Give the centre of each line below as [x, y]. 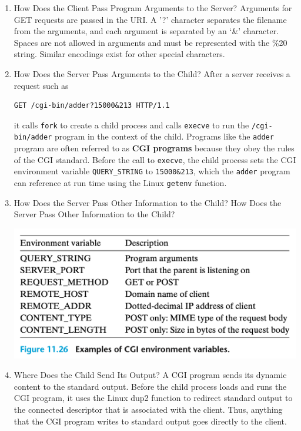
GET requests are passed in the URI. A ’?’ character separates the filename [150, 19]
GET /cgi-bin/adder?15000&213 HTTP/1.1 [92, 106]
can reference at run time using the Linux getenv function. [120, 182]
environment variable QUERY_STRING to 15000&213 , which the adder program [152, 171]
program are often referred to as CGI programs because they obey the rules [154, 148]
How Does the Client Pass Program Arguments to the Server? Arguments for [153, 8]
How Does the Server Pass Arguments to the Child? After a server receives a [152, 73]
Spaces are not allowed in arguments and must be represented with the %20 [150, 42]
